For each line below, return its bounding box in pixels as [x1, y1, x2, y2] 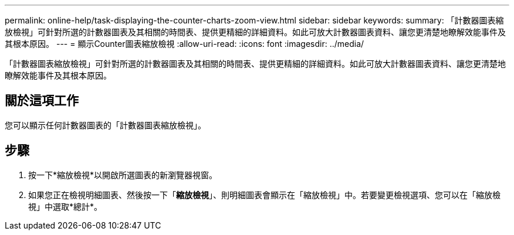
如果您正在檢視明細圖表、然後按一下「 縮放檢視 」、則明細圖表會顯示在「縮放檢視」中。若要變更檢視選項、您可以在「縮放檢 [28, 189, 501, 200]
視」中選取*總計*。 [28, 201, 103, 212]
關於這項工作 [5, 93, 79, 108]
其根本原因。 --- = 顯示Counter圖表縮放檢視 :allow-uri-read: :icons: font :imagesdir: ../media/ [5, 39, 364, 49]
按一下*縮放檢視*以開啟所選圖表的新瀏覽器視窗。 [28, 169, 218, 180]
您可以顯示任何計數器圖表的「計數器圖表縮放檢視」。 [5, 120, 206, 130]
